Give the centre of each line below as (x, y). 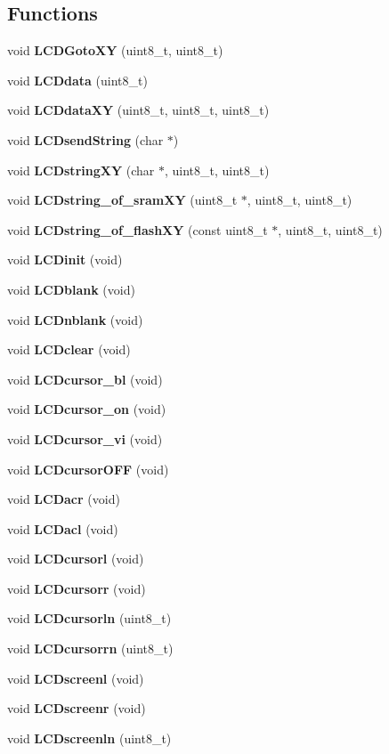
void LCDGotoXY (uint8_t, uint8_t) (115, 50)
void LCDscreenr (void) (77, 708)
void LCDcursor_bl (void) (85, 379)
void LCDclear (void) (69, 349)
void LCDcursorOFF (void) (88, 469)
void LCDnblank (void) (75, 319)
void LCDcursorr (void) (77, 588)
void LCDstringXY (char (81, 170)
